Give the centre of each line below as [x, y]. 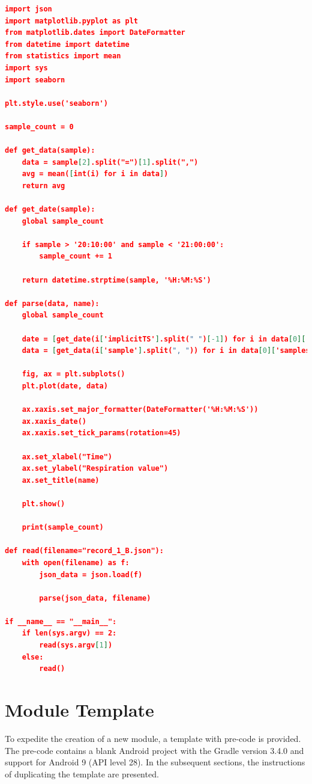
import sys [26, 68]
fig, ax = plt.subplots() [73, 374]
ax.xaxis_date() [54, 421]
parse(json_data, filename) [95, 598]
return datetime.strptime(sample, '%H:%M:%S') [116, 280]
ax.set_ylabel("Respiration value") [95, 469]
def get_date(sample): [50, 210]
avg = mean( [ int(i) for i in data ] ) [95, 174]
